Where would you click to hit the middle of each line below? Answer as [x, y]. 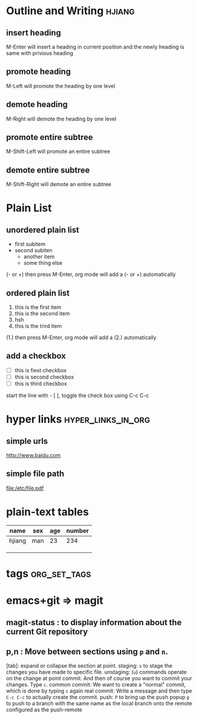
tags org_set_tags [49, 574]
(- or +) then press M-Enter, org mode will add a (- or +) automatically [91, 274]
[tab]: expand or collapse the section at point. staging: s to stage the [89, 666]
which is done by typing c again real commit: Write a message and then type [99, 691]
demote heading [37, 105]
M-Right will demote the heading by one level [61, 119]
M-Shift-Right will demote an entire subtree [59, 184]
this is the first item [38, 307]
